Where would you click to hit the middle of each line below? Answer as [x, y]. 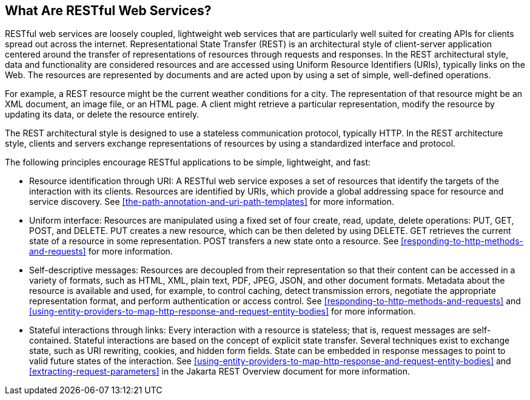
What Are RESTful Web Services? [108, 11]
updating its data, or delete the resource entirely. [102, 115]
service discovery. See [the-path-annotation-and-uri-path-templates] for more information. [212, 202]
